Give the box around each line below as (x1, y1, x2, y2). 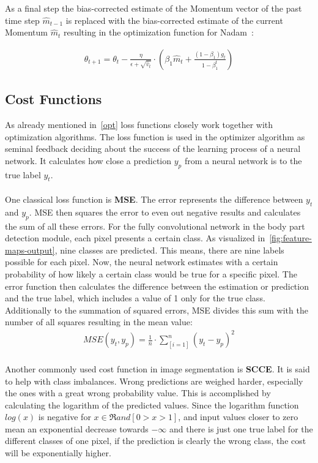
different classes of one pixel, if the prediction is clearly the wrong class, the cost (5, 434, 306, 447)
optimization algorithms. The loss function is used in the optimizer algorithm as (5, 130, 305, 143)
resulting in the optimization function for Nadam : (63, 26, 254, 39)
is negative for (38, 410, 91, 423)
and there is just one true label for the (169, 422, 313, 435)
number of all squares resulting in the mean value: (5, 315, 193, 328)
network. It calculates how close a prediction (5, 154, 172, 167)
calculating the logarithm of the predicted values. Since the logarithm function (5, 398, 299, 411)
